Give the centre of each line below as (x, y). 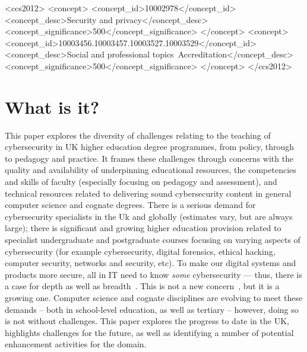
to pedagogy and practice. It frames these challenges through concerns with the (149, 158)
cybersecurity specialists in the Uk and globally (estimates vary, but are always (149, 216)
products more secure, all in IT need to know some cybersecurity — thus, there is (153, 274)
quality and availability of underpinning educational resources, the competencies (151, 170)
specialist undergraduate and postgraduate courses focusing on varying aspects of (153, 240)
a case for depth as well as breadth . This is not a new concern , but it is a (142, 286)
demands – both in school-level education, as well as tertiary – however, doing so (152, 309)
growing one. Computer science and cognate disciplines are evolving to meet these (154, 297)
